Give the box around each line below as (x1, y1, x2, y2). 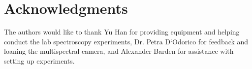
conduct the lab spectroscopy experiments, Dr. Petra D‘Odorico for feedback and (4, 36, 249, 46)
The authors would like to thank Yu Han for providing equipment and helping (4, 27, 240, 37)
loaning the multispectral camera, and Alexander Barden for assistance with (4, 46, 234, 56)
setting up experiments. (4, 55, 75, 66)
